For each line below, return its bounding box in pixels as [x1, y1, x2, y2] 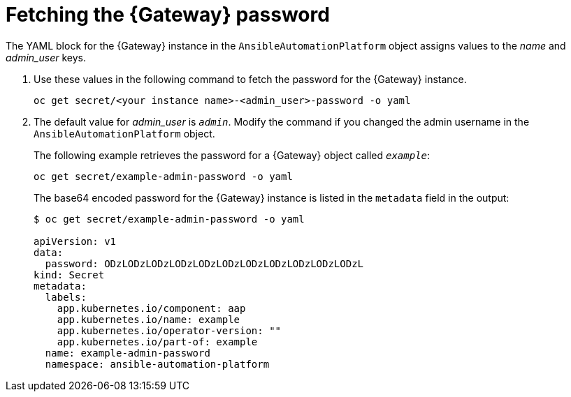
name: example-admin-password [45, 347, 210, 359]
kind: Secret [34, 269, 105, 280]
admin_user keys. [6, 51, 87, 63]
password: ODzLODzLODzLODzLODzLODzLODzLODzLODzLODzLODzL [45, 257, 364, 269]
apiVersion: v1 [34, 235, 117, 247]
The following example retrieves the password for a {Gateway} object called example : [34, 149, 431, 161]
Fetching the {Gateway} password [6, 3, 330, 27]
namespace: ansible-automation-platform [45, 358, 270, 370]
